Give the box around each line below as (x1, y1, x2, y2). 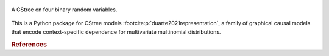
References (11, 40, 48, 48)
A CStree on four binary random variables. (11, 6, 118, 13)
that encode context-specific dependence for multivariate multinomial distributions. (11, 28, 221, 36)
